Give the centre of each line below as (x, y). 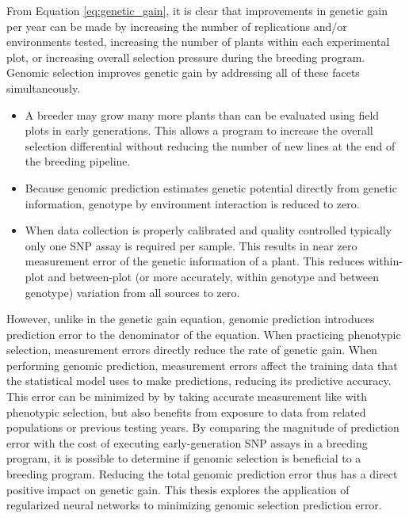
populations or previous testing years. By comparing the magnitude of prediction (203, 427)
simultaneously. (44, 88)
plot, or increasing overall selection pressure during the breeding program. (186, 57)
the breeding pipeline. (78, 161)
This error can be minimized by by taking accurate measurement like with (187, 396)
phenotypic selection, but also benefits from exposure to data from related (186, 411)
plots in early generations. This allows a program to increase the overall (199, 130)
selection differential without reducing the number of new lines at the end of (210, 145)
